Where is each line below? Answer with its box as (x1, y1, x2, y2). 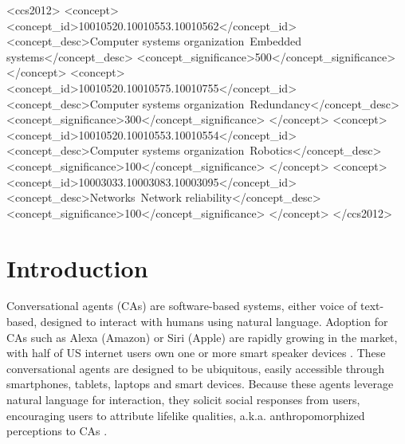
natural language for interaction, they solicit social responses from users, (6, 391, 360, 407)
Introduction (6, 251, 148, 284)
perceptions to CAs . (6, 422, 108, 439)
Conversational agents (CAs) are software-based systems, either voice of (6, 297, 357, 314)
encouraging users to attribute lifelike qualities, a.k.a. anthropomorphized (6, 407, 365, 423)
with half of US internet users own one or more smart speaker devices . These (6, 344, 386, 361)
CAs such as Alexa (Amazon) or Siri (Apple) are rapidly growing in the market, (6, 328, 398, 345)
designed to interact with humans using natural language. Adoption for (40, 313, 388, 330)
